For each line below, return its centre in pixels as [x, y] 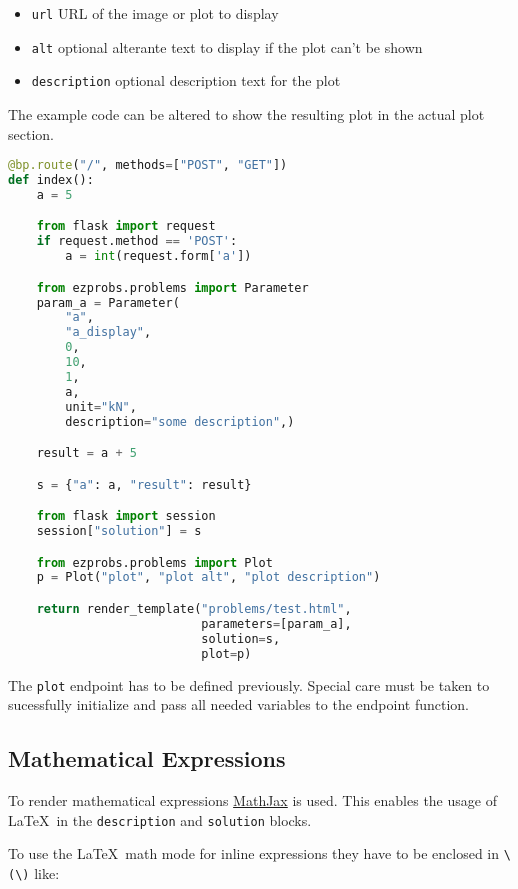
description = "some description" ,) [180, 421]
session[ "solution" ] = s [119, 531]
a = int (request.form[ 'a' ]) [158, 256]
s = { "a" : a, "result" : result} [144, 484]
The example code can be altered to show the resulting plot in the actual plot [246, 113]
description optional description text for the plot [186, 80]
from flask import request [126, 226]
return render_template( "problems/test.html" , [194, 609]
